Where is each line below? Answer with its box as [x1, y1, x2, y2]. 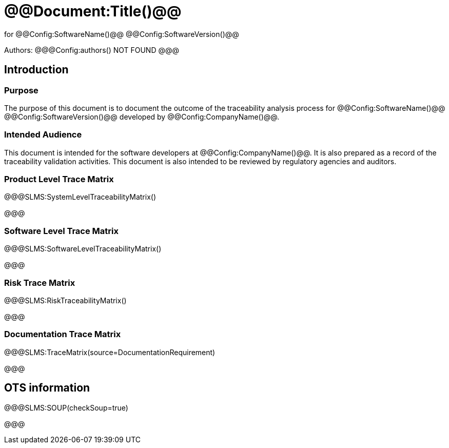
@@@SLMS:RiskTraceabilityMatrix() [4, 296, 127, 305]
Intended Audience [4, 129, 82, 140]
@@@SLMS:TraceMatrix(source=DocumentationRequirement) [4, 347, 216, 357]
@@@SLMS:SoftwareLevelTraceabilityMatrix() [4, 244, 162, 254]
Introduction [4, 63, 69, 76]
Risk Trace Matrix [4, 277, 75, 288]
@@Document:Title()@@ [4, 3, 182, 20]
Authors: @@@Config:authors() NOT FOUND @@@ [4, 45, 180, 54]
